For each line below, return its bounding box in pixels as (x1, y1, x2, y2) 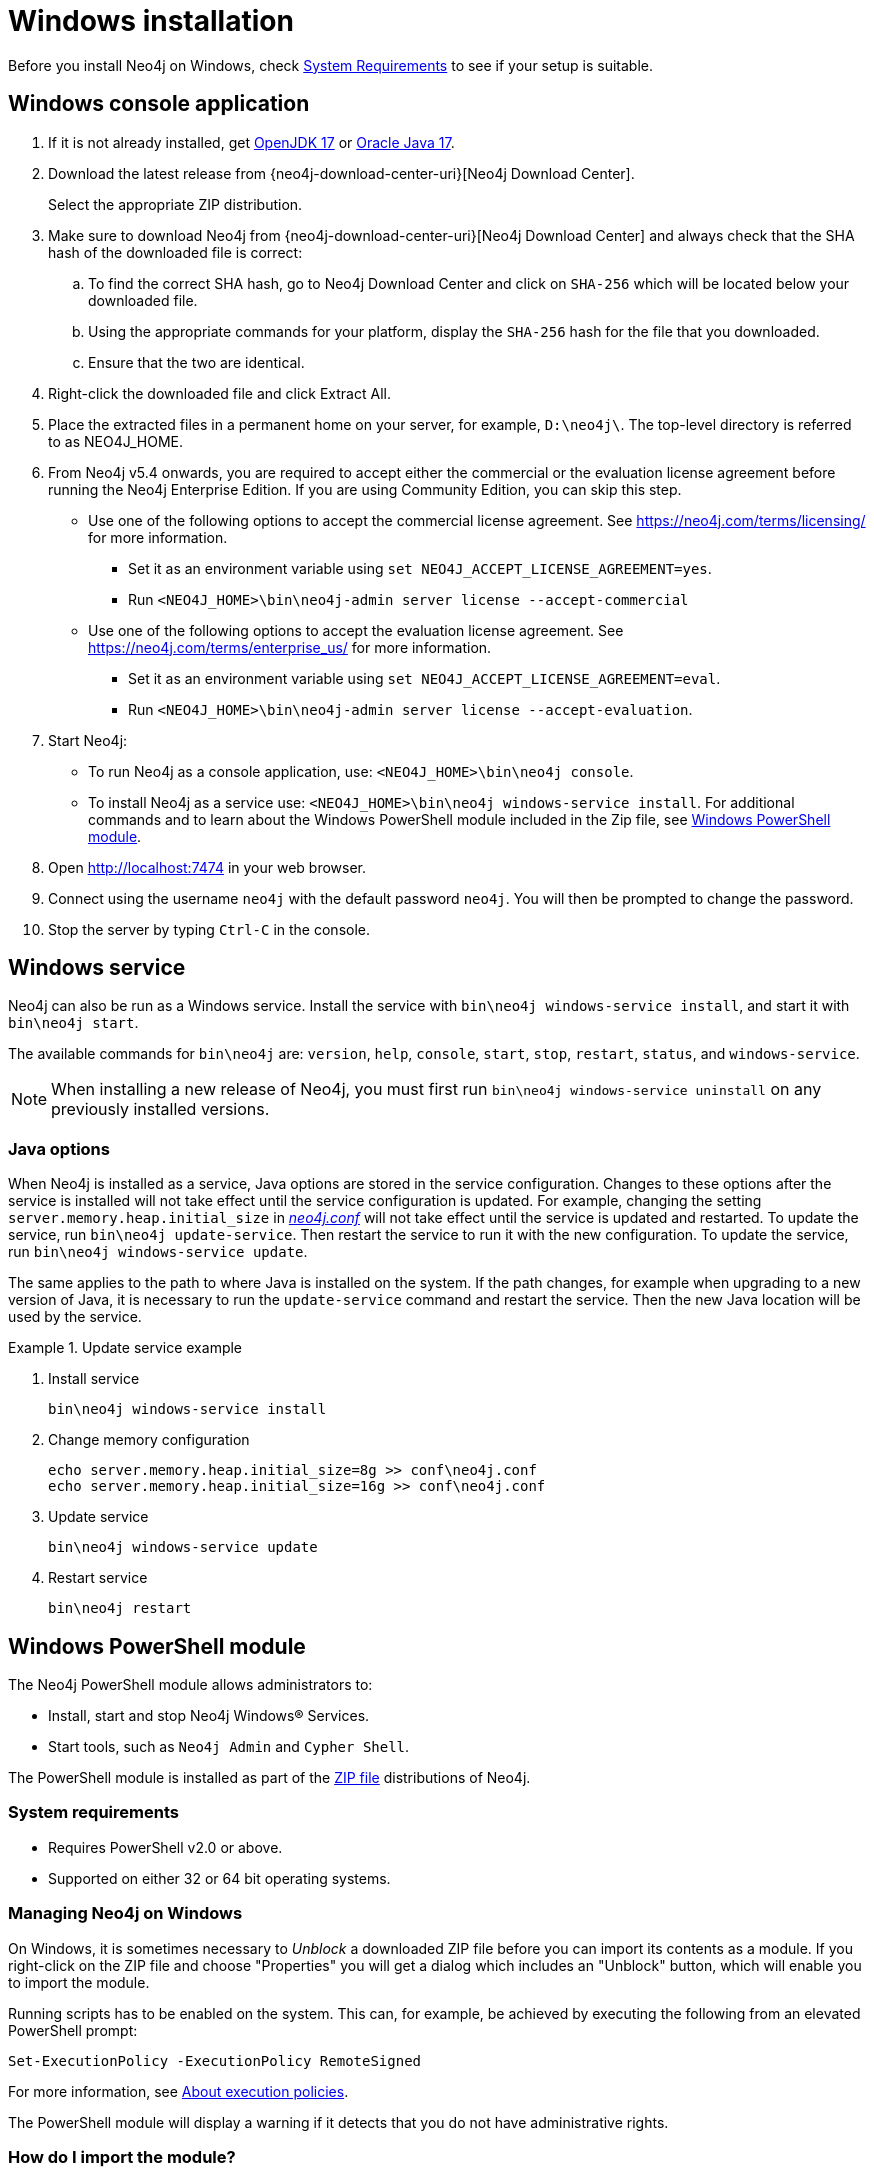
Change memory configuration (48, 1431, 250, 1449)
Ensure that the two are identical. (88, 353, 305, 371)
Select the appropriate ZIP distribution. (48, 195, 303, 213)
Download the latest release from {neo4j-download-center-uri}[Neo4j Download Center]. (48, 164, 635, 182)
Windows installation (8, 4, 294, 38)
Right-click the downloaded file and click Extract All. (48, 384, 391, 402)
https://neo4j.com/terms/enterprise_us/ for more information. (88, 638, 492, 656)
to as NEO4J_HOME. (48, 432, 184, 450)
